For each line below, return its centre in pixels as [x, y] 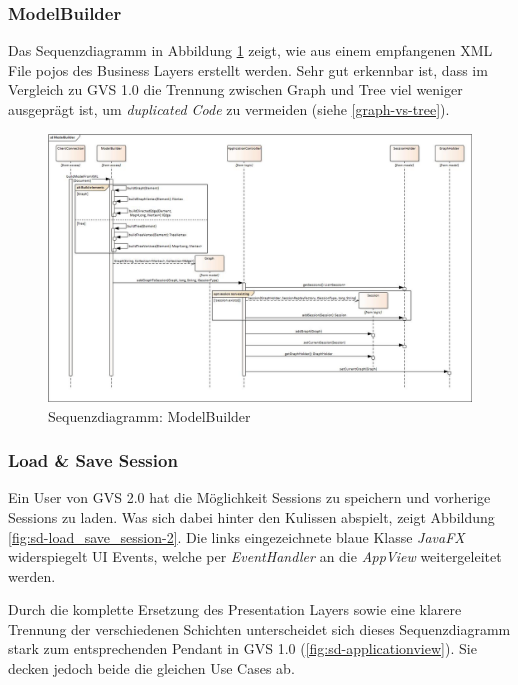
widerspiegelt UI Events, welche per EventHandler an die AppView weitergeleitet [255, 556]
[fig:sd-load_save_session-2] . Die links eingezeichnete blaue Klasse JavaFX [236, 536]
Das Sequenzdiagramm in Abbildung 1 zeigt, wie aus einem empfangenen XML [250, 50]
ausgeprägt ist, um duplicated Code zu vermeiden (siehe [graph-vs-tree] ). [229, 109]
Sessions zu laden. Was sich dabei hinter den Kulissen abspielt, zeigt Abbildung [251, 516]
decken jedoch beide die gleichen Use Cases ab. [151, 668]
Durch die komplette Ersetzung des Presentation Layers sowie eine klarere [235, 609]
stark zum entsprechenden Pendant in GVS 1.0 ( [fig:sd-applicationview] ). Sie [242, 648]
